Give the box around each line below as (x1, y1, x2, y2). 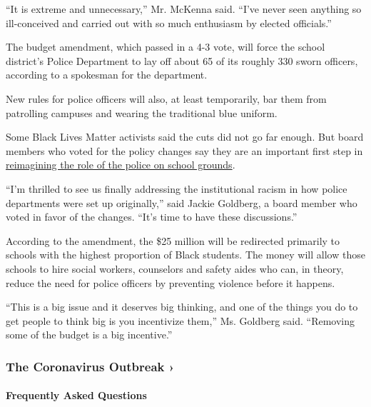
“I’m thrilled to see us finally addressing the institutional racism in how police (6, 181, 347, 196)
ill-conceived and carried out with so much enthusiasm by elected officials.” (6, 15, 332, 30)
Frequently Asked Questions (6, 388, 147, 403)
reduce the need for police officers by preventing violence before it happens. (6, 275, 335, 290)
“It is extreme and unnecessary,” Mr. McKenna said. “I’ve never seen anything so (6, 1, 362, 16)
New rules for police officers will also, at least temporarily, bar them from (6, 91, 327, 106)
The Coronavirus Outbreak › (6, 357, 175, 375)
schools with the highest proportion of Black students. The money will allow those (6, 247, 365, 262)
